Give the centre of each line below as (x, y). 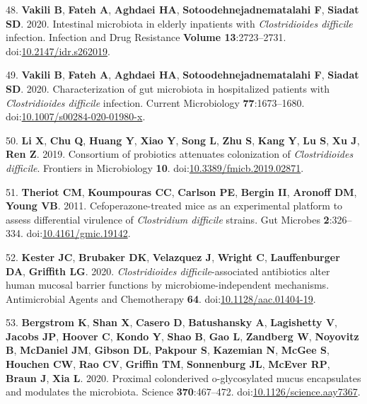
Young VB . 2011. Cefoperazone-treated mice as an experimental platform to (174, 206)
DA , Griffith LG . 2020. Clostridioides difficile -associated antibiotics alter (168, 271)
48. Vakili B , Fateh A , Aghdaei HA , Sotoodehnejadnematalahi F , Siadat (182, 9)
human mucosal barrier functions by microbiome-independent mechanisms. (168, 285)
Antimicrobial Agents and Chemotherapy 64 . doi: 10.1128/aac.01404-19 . (161, 298)
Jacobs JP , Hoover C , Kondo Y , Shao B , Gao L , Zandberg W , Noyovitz (182, 336)
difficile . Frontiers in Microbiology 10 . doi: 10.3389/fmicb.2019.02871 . (155, 167)
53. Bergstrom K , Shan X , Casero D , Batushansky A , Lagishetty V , (171, 322)
